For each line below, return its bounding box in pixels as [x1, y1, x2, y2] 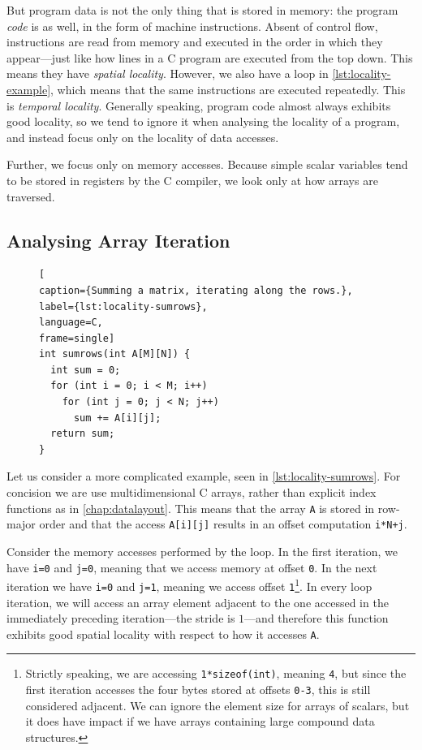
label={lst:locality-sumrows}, [39, 300, 208, 312]
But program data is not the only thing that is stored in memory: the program [6, 2, 398, 18]
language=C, [39, 317, 103, 329]
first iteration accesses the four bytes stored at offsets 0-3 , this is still [25, 681, 371, 698]
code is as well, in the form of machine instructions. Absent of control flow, [6, 17, 378, 34]
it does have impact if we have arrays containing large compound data [25, 713, 375, 730]
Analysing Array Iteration [6, 227, 230, 252]
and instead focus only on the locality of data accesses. [6, 128, 279, 145]
